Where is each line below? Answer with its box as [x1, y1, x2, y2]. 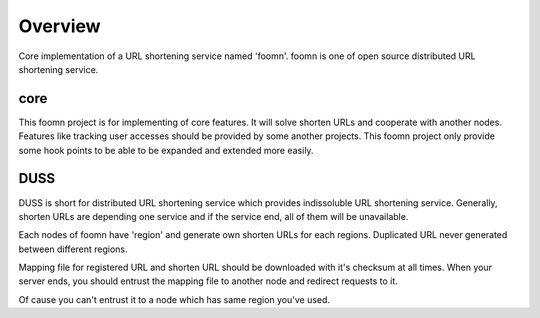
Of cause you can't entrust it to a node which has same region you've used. [18, 293, 330, 305]
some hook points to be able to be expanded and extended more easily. [18, 144, 314, 156]
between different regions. [18, 243, 129, 255]
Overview [18, 15, 101, 37]
